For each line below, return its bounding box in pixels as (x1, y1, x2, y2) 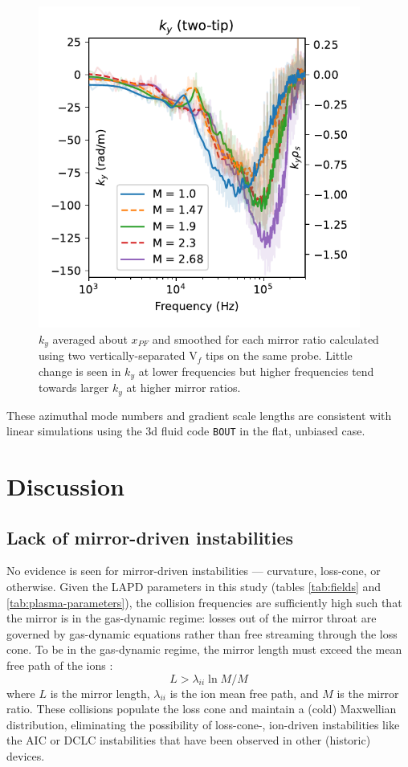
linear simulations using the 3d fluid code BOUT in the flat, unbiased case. (6, 422, 365, 439)
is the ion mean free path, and (169, 684, 319, 701)
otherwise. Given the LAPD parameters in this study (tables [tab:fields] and (6, 577, 381, 594)
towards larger (39, 379, 109, 396)
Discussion (6, 469, 124, 502)
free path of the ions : (6, 656, 113, 673)
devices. (6, 747, 45, 764)
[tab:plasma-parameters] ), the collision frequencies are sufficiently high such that (6, 594, 402, 610)
